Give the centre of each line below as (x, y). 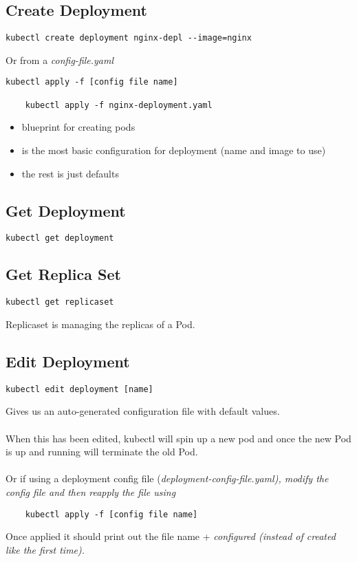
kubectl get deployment (60, 238)
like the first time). (45, 549)
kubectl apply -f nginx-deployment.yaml (119, 105)
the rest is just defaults (70, 173)
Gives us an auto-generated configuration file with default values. (143, 411)
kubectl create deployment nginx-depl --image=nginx (129, 38)
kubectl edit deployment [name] (79, 389)
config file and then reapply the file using (91, 491)
